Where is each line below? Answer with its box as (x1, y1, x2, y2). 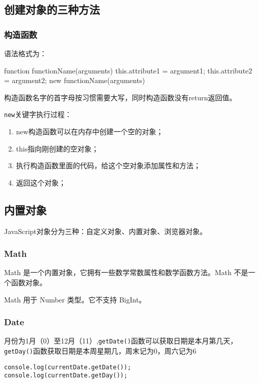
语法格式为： (4, 48, 47, 58)
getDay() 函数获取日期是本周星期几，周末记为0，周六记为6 (4, 346, 197, 356)
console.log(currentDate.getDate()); (4, 363, 131, 371)
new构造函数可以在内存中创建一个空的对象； (16, 126, 163, 137)
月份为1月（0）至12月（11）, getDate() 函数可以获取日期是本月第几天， (4, 335, 238, 346)
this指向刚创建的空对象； (16, 143, 99, 154)
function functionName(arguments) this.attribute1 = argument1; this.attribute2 (4, 65, 252, 75)
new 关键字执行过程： (4, 109, 72, 120)
